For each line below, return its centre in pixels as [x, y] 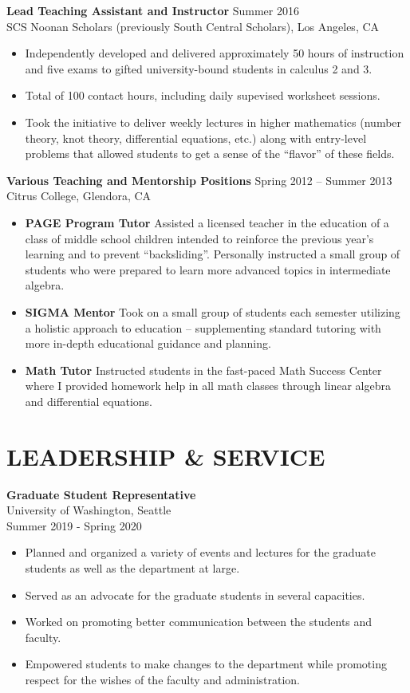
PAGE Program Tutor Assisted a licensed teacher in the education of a [207, 222]
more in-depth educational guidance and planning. [148, 343]
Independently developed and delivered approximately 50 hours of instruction [215, 53]
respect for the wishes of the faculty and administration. [163, 679]
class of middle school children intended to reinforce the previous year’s [199, 238]
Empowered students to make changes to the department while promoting [206, 664]
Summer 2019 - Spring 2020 [74, 525]
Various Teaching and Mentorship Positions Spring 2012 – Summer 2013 [199, 180]
